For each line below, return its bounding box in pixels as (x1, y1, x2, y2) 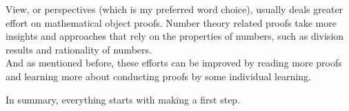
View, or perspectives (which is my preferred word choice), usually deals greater (6, 2, 343, 16)
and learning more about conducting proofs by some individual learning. (6, 69, 311, 83)
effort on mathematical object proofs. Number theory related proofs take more (6, 15, 337, 29)
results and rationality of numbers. (6, 42, 152, 56)
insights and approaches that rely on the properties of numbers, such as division (6, 29, 344, 43)
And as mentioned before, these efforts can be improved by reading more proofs (6, 56, 342, 70)
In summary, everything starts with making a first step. (6, 92, 241, 106)
